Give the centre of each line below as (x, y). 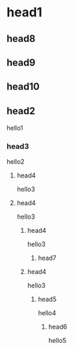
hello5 (57, 341)
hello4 (47, 313)
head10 (23, 87)
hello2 (16, 162)
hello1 (15, 128)
